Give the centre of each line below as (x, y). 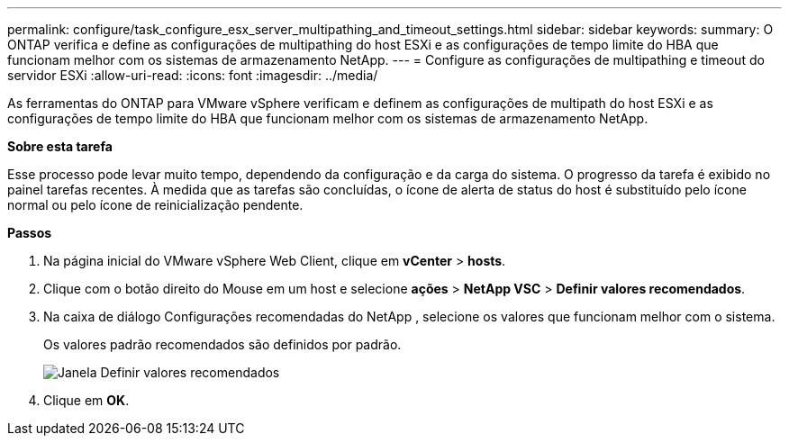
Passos (30, 233)
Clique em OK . (86, 400)
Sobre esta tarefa (60, 146)
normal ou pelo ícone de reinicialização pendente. (155, 205)
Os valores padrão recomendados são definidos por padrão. (222, 344)
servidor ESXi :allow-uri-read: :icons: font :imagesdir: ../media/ (193, 75)
